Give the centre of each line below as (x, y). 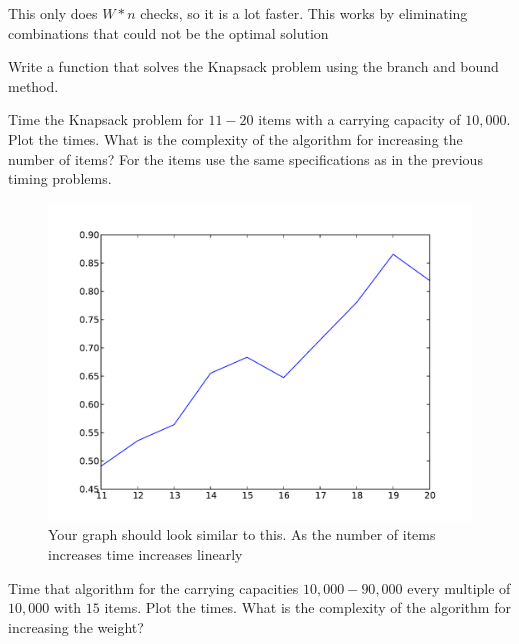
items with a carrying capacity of (359, 119)
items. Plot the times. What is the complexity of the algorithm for (307, 607)
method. (33, 85)
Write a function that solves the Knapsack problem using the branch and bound (253, 66)
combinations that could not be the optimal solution (168, 32)
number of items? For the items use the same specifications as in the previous (245, 158)
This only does (53, 13)
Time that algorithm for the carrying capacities (153, 587)
